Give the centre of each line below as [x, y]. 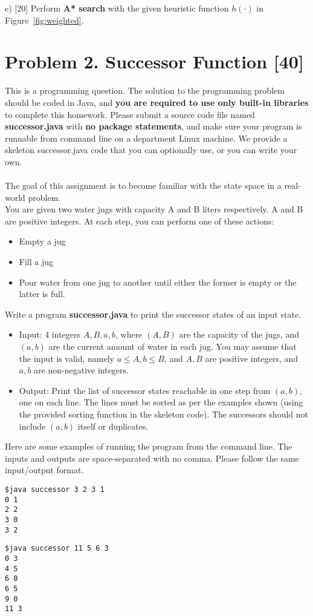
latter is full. [42, 294]
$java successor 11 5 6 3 [57, 549]
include [32, 426]
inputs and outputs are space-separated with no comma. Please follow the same [152, 458]
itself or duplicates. [113, 426]
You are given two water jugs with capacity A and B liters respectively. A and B [154, 209]
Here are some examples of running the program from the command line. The [149, 446]
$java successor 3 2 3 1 [55, 489]
